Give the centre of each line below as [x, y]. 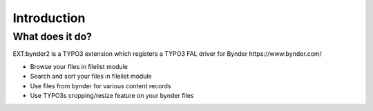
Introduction [49, 18]
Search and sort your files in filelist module [91, 77]
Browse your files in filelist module [79, 66]
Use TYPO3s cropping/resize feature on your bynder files [112, 95]
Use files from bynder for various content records [101, 85]
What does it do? [52, 37]
